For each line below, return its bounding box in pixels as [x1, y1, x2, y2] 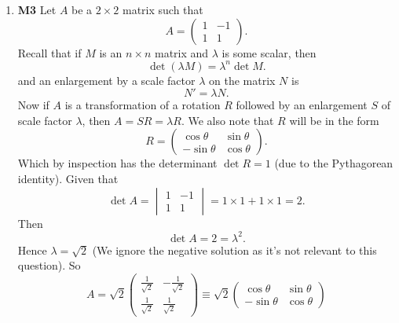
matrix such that [123, 2, 203, 17]
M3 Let [17, 2, 57, 17]
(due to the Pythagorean [274, 155, 394, 171]
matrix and [154, 44, 209, 61]
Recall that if [17, 44, 82, 61]
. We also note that [181, 112, 274, 128]
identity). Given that [17, 171, 119, 187]
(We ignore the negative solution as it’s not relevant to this [92, 241, 377, 258]
